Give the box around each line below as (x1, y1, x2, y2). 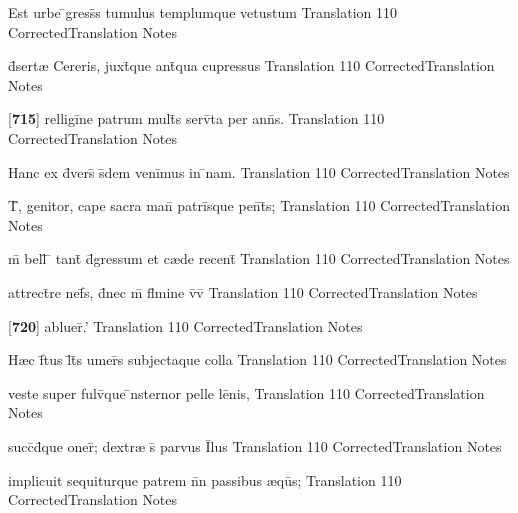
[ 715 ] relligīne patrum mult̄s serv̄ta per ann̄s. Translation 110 (8, 108, 385, 129)
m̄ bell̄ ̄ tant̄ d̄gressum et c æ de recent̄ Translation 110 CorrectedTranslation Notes (8, 248, 510, 269)
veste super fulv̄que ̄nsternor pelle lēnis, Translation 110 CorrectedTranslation (8, 382, 485, 403)
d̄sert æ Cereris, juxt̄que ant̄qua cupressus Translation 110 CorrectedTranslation (8, 55, 495, 76)
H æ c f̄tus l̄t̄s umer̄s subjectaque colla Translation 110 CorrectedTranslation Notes (8, 349, 507, 370)
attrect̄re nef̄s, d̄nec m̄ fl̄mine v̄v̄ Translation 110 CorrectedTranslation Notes (8, 281, 478, 302)
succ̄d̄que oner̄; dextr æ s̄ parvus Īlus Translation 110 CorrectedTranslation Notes (8, 435, 502, 456)
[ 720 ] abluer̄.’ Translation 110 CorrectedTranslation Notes (8, 315, 363, 336)
